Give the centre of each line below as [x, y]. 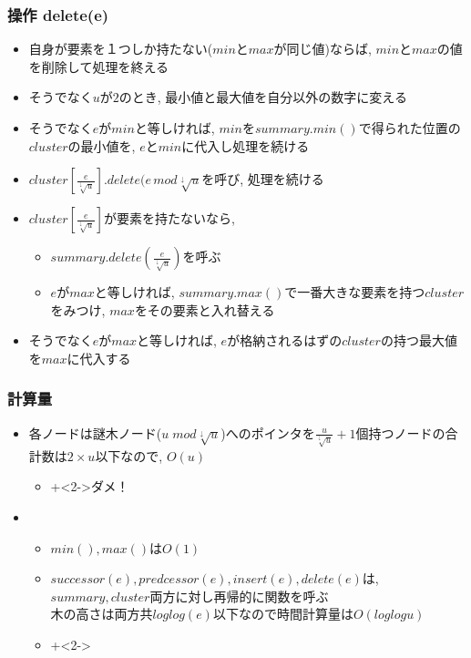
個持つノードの [400, 432]
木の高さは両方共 [102, 614]
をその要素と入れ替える [205, 309]
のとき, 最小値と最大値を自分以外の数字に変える [263, 97]
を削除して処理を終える [98, 66]
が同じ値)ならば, [323, 49]
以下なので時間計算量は [283, 614]
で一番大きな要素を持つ [355, 292]
